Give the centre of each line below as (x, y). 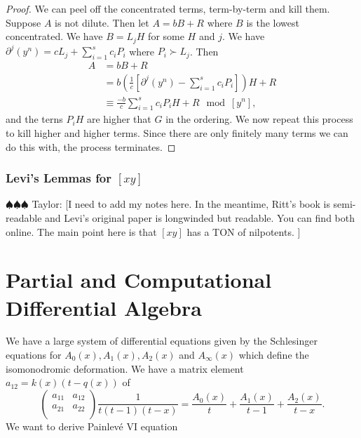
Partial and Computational (139, 280)
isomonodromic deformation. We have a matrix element (125, 368)
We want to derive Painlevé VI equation (92, 426)
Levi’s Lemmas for (59, 178)
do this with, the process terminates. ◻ (91, 146)
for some (166, 36)
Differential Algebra (104, 307)
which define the (274, 355)
